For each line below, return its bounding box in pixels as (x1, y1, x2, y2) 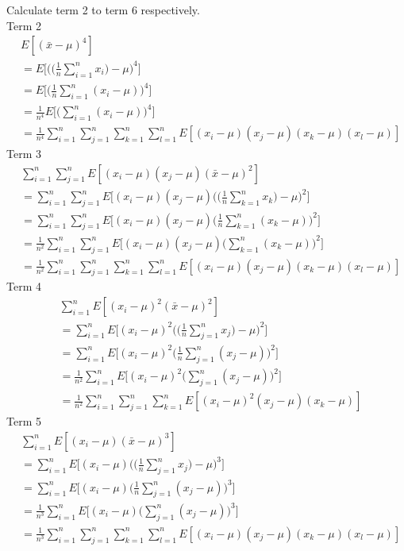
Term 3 (6, 145, 41, 162)
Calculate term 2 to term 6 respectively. (6, 2, 200, 17)
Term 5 (6, 413, 41, 430)
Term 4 (6, 278, 41, 295)
